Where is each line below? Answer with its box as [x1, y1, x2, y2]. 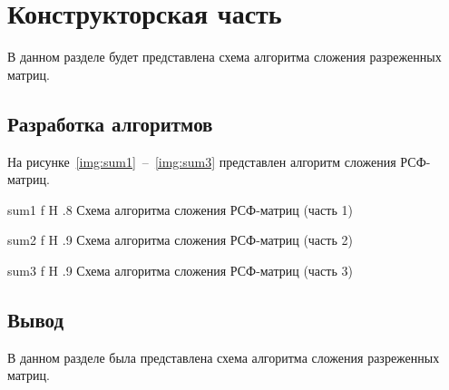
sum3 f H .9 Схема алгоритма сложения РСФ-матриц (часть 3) [7, 260, 353, 279]
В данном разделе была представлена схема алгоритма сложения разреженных [7, 347, 440, 366]
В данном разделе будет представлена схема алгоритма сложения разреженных [7, 47, 442, 66]
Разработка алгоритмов [7, 109, 213, 137]
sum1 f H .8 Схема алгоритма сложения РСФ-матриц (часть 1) [7, 200, 353, 219]
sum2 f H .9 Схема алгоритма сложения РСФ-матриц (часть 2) [7, 230, 353, 249]
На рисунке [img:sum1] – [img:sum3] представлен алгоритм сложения [7, 151, 396, 171]
